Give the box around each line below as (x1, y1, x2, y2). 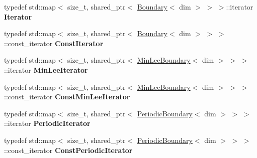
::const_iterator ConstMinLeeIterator (4, 91, 130, 102)
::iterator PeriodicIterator (4, 118, 91, 128)
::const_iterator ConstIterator (4, 38, 104, 48)
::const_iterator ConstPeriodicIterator (4, 144, 133, 155)
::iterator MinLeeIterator (4, 64, 88, 75)
